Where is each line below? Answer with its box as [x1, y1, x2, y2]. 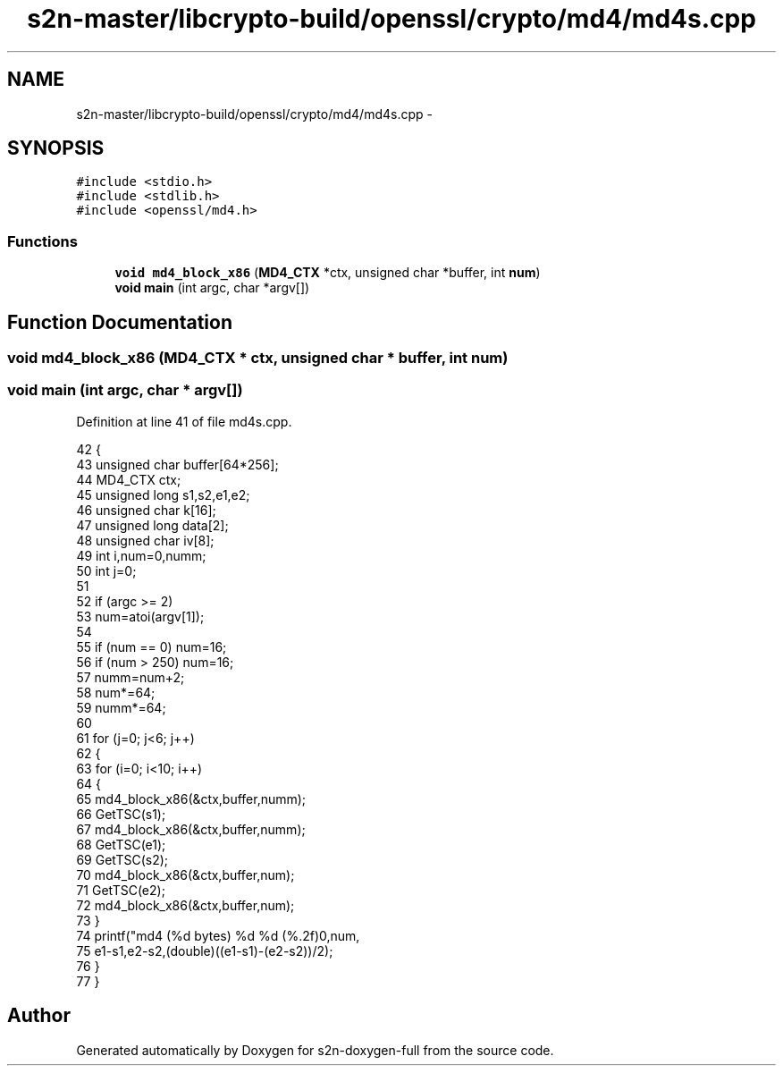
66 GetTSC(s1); [76, 806, 166, 822]
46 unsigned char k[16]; [76, 502, 216, 518]
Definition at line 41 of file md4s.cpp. [76, 413, 292, 429]
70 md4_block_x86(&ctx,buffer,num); [76, 866, 295, 883]
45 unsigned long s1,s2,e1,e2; [76, 486, 250, 503]
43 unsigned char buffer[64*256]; [76, 456, 279, 472]
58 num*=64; [76, 684, 156, 700]
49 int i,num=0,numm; [76, 547, 206, 563]
